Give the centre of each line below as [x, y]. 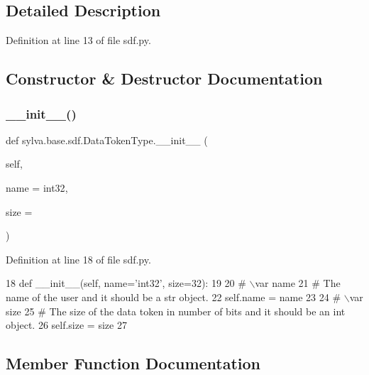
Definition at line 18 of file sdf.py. [78, 259]
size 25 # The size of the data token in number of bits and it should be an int [176, 311]
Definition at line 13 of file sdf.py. [78, 40]
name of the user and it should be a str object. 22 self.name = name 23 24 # [174, 297]
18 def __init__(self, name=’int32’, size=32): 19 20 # [126, 283]
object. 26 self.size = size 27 [66, 325]
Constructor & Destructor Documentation [164, 78]
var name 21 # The [298, 283]
